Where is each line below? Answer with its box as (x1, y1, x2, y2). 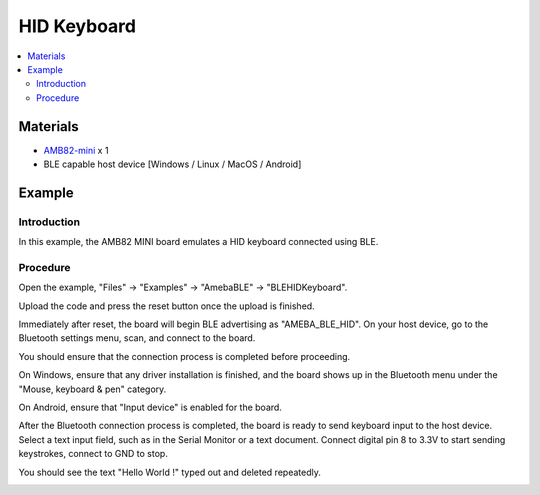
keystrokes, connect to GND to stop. (18, 448, 169, 460)
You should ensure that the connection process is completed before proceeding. (18, 350, 351, 362)
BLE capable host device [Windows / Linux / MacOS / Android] (43, 158, 302, 170)
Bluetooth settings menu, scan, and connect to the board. (18, 332, 256, 344)
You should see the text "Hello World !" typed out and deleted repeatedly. (18, 466, 322, 478)
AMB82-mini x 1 (43, 144, 109, 156)
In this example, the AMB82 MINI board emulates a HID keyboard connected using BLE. (18, 236, 379, 248)
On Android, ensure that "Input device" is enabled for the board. (18, 401, 282, 414)
